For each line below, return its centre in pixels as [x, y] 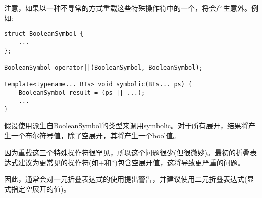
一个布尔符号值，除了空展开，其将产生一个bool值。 [95, 135]
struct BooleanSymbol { [44, 34]
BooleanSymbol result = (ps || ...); [82, 92]
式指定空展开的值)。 [37, 189]
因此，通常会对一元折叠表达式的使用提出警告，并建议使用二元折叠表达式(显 [129, 179]
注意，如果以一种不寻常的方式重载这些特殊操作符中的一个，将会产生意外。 [128, 8]
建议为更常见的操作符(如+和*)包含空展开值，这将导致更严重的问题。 [131, 162]
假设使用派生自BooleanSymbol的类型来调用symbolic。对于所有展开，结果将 [126, 125]
